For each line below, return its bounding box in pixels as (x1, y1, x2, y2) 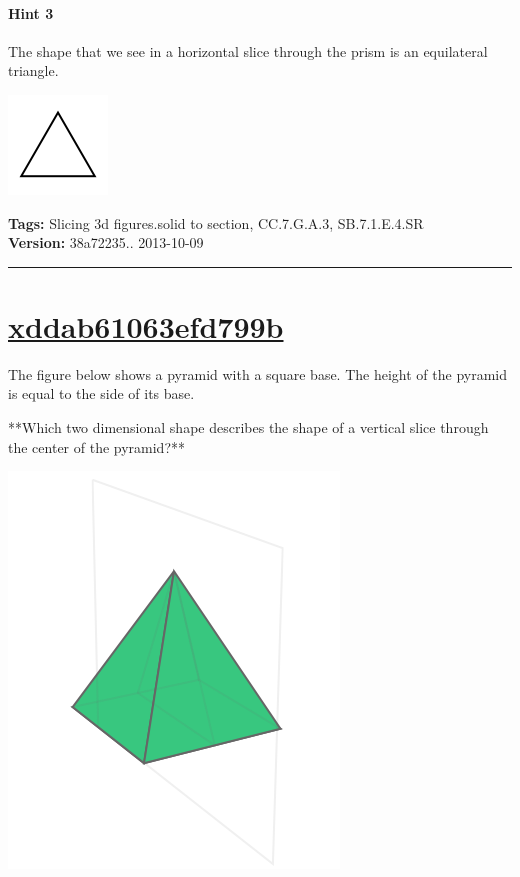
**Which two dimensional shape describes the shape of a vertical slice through (8, 417, 489, 438)
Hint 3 (8, 2, 54, 23)
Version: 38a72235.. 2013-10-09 (8, 232, 204, 253)
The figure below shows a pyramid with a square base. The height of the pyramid (8, 363, 507, 384)
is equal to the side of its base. (8, 383, 195, 404)
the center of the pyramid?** (8, 436, 186, 457)
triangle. (8, 60, 59, 81)
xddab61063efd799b (8, 305, 284, 346)
